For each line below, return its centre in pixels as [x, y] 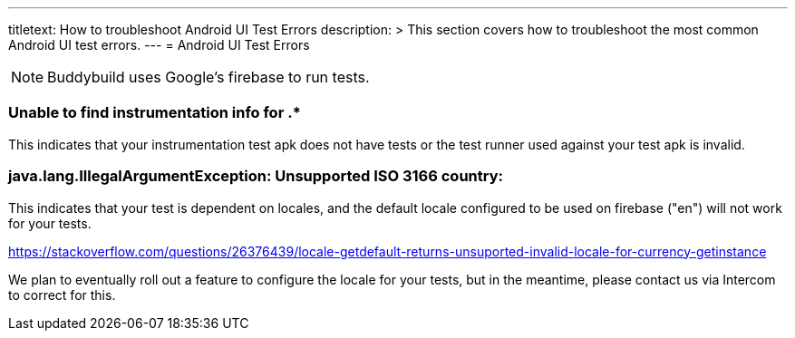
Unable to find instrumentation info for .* [155, 113]
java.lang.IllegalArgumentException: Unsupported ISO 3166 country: [256, 176]
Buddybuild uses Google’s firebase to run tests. [208, 77]
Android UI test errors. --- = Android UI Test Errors [159, 45]
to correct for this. [62, 295]
